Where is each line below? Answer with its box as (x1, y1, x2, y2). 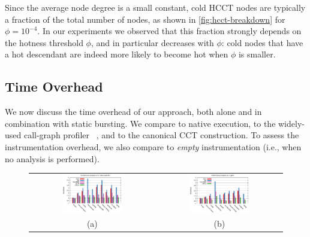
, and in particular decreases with (91, 36, 214, 48)
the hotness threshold (5, 36, 83, 48)
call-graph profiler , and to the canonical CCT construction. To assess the (23, 129, 299, 141)
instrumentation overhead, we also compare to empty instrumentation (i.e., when (5, 140, 302, 153)
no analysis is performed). (5, 152, 100, 165)
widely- (278, 117, 305, 129)
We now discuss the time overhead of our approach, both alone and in (5, 105, 262, 118)
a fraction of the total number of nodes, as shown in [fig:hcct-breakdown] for (5, 13, 285, 25)
